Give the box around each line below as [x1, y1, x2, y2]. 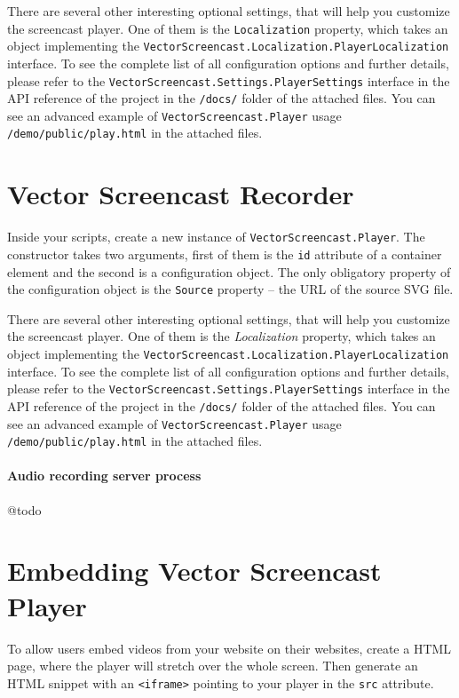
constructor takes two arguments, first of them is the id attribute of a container [7, 244, 442, 263]
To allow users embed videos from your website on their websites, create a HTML [7, 639, 452, 657]
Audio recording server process [7, 466, 202, 485]
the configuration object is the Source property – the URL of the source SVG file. [7, 280, 454, 298]
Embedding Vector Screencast [7, 552, 382, 589]
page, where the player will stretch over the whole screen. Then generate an [7, 656, 418, 675]
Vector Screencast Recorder [7, 176, 354, 212]
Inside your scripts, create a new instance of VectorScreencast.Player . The [7, 227, 425, 246]
